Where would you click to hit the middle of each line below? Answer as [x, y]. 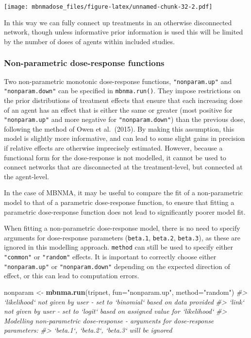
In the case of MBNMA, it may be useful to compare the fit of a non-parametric [123, 193]
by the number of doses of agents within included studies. [89, 41]
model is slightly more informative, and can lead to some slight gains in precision [125, 138]
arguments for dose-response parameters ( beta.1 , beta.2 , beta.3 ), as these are [122, 237]
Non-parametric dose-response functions [84, 63]
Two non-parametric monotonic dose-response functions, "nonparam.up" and [118, 81]
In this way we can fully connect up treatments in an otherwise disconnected [118, 22]
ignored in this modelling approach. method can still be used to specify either [118, 247]
